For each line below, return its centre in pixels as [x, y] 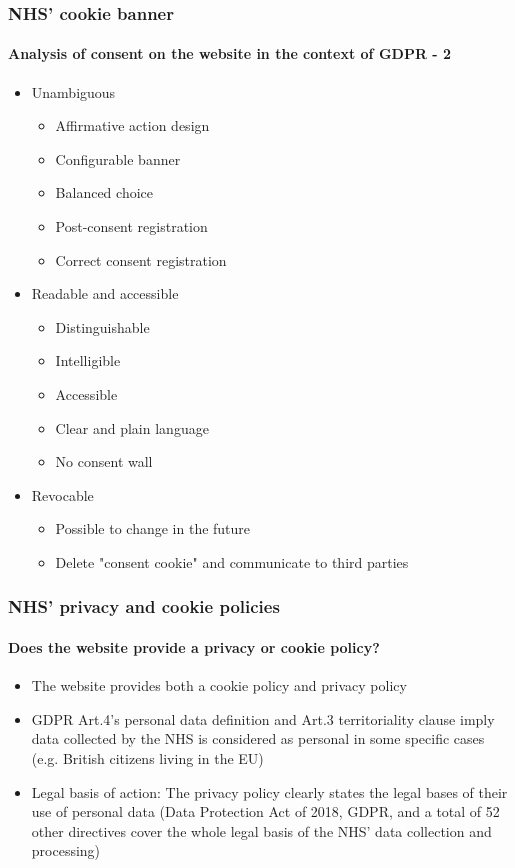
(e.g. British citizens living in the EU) [147, 757]
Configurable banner [118, 158]
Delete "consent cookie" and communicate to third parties [232, 561]
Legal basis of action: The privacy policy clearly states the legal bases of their [269, 791]
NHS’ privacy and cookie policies [144, 606]
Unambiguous [73, 91]
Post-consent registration [131, 226]
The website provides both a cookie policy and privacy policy [219, 685]
